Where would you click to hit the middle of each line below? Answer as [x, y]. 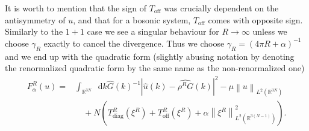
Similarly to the [34, 31]
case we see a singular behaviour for [153, 31]
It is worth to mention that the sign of [76, 8]
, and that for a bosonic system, [132, 19]
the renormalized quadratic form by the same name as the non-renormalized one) [155, 68]
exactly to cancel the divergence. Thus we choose [134, 43]
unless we [270, 31]
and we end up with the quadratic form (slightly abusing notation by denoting [150, 56]
